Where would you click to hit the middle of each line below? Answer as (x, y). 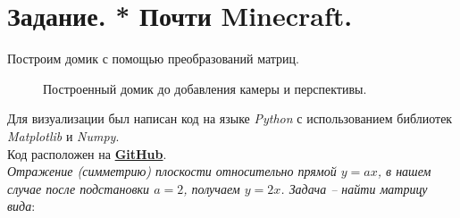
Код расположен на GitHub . (87, 153)
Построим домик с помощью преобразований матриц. (153, 59)
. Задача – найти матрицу (354, 188)
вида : (21, 206)
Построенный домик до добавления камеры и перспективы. (205, 88)
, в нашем (404, 171)
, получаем (212, 188)
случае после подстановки (79, 188)
